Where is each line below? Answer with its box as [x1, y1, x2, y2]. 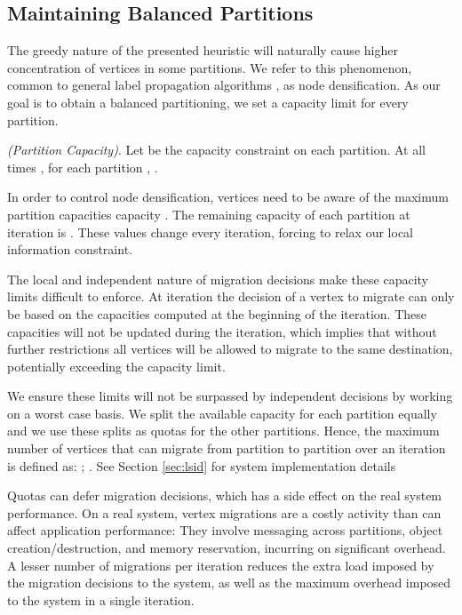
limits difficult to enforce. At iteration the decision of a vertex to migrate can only [7, 287, 455, 306]
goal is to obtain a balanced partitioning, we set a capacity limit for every [7, 92, 409, 111]
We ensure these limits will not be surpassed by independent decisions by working [7, 387, 453, 405]
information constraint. [7, 240, 132, 259]
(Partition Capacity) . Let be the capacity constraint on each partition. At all [7, 140, 426, 159]
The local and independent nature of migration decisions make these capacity [7, 269, 428, 288]
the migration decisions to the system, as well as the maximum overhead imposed [7, 573, 451, 592]
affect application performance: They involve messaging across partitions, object [7, 521, 443, 539]
